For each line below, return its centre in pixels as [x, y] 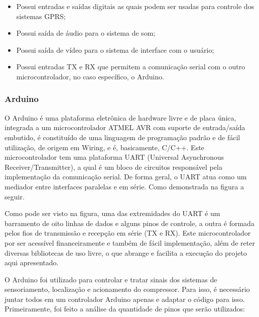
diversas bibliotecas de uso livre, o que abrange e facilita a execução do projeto [126, 252]
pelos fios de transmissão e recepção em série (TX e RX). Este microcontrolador [128, 233]
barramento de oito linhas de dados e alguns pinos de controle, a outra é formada [129, 223]
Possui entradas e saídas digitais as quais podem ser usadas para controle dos [135, 6]
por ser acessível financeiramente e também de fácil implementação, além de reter [130, 242]
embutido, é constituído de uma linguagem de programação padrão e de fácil [122, 137]
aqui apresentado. [32, 262]
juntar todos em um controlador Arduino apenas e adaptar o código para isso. [125, 299]
